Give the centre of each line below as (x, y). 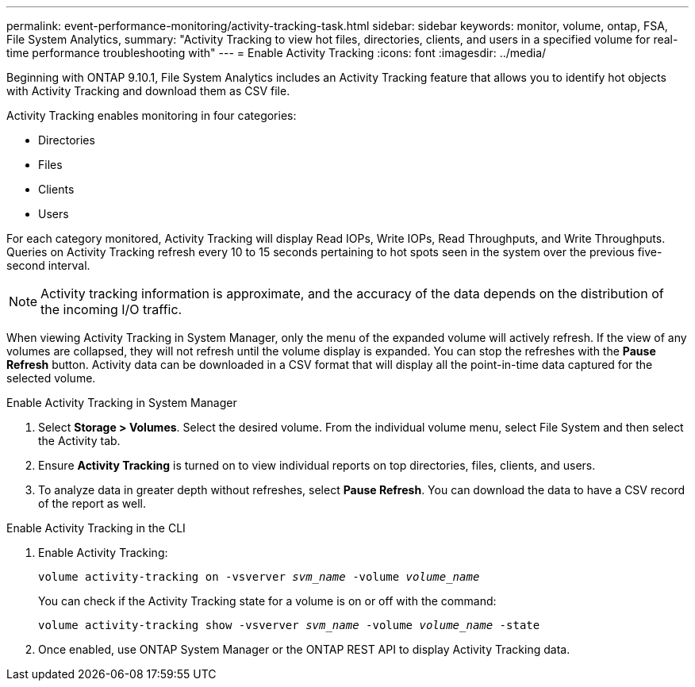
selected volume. (51, 378)
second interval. (48, 265)
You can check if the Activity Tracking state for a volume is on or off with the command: (267, 601)
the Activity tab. (79, 441)
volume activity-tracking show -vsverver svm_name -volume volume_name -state (289, 625)
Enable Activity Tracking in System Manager (122, 403)
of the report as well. (92, 503)
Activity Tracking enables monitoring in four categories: (152, 115)
